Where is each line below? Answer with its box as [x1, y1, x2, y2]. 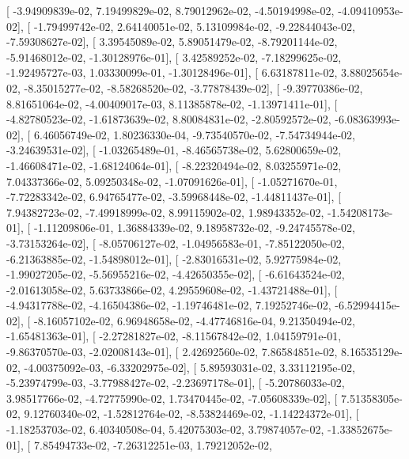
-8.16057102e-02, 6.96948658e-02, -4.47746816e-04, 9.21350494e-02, [33, 312, 355, 328]
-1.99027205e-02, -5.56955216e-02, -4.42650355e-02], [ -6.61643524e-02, [6, 266, 345, 283]
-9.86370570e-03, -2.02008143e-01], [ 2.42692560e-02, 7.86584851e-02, [6, 343, 338, 360]
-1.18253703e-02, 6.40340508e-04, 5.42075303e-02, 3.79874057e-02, [6, 421, 324, 438]
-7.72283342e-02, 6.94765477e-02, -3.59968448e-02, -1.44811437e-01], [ [6, 188, 342, 205]
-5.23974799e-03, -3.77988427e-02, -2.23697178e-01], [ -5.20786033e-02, [6, 374, 345, 391]
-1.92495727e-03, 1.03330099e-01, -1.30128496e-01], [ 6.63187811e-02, [6, 64, 338, 81]
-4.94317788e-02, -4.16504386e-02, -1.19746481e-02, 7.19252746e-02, [6, 297, 331, 313]
